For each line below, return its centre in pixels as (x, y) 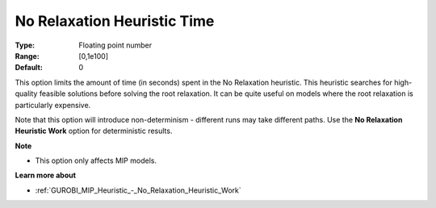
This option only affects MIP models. (96, 160)
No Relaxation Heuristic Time (115, 21)
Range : (27, 56)
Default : (29, 68)
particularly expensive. (53, 105)
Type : (25, 45)
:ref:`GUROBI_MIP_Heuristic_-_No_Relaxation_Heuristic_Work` (138, 190)
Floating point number (115, 45)
